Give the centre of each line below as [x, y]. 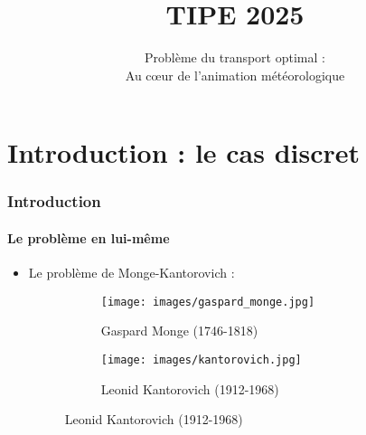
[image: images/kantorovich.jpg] [201, 359]
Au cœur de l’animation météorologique [235, 75]
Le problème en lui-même [89, 237]
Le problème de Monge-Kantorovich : [131, 273]
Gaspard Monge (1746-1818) [179, 331]
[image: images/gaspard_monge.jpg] [208, 302]
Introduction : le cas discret [184, 152]
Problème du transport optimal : [235, 57]
